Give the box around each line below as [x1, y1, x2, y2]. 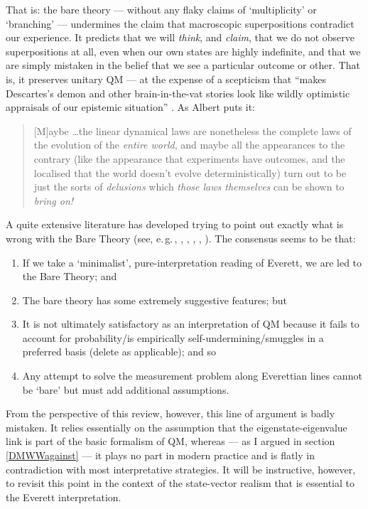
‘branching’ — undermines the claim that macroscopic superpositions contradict [6, 16, 355, 31]
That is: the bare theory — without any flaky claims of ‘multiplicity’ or [6, 2, 317, 16]
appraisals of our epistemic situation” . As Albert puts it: [6, 100, 255, 114]
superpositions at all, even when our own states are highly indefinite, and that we [6, 43, 361, 58]
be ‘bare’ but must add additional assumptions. [22, 382, 229, 397]
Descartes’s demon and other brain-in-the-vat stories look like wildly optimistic [6, 85, 350, 100]
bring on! [33, 193, 74, 208]
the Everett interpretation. [6, 489, 121, 504]
